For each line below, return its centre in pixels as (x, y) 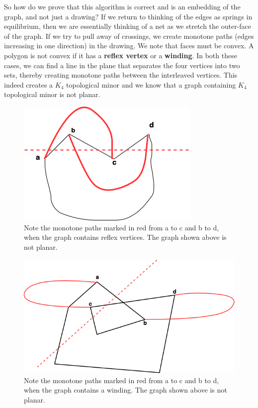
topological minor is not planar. (52, 94)
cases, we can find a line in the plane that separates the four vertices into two (122, 65)
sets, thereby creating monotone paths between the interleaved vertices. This (121, 75)
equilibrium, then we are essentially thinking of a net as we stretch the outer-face (128, 26)
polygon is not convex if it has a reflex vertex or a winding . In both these (121, 55)
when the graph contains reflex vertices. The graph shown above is (125, 237)
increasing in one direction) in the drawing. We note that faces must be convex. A (129, 46)
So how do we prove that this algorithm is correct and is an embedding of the (122, 6)
